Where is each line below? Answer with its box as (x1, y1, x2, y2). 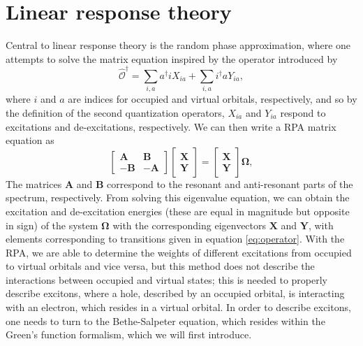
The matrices (6, 176, 62, 191)
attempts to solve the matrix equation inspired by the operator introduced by (6, 51, 338, 66)
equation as (6, 133, 54, 147)
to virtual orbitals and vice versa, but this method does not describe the (6, 259, 315, 273)
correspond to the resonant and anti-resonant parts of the (107, 176, 353, 191)
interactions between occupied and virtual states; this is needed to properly (6, 272, 327, 287)
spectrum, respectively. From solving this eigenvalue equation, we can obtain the (6, 190, 350, 205)
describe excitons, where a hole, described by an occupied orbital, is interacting (6, 286, 345, 301)
